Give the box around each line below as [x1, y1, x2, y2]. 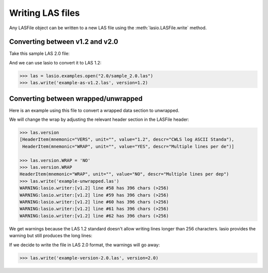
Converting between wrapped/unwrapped [9, 94, 143, 103]
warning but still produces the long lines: [9, 233, 93, 239]
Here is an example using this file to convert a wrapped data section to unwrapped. [9, 107, 180, 113]
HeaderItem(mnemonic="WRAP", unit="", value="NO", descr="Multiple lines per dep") [19, 171, 229, 177]
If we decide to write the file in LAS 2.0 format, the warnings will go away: [9, 242, 160, 248]
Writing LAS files [9, 7, 80, 18]
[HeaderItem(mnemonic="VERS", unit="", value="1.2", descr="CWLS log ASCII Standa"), [19, 137, 234, 142]
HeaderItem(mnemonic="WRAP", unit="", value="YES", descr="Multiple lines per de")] [22, 144, 234, 149]
